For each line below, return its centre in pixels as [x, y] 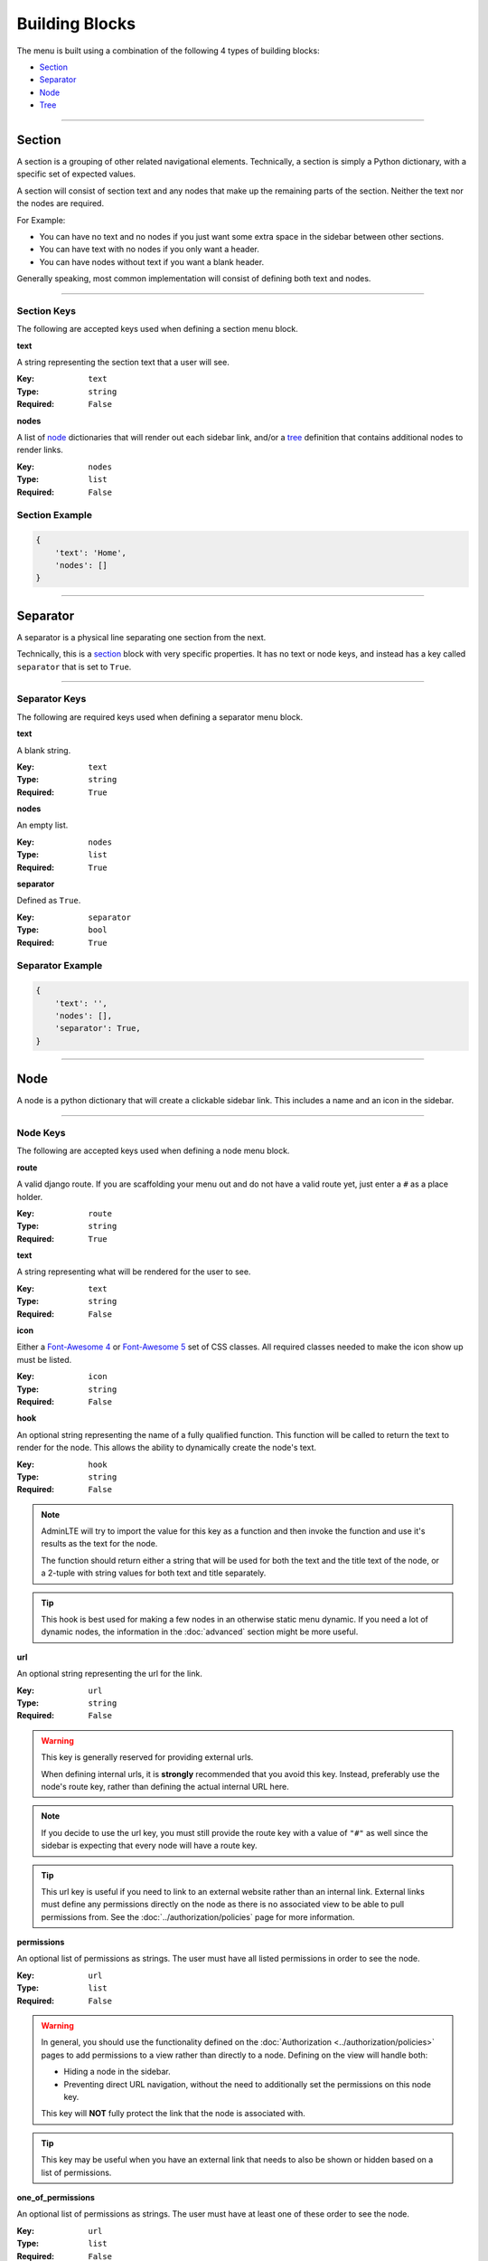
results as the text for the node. [99, 1544]
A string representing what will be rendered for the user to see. [134, 1272]
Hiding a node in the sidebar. [117, 2072]
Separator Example [60, 966]
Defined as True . [49, 901]
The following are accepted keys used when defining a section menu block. [157, 329]
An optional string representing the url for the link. [109, 1674]
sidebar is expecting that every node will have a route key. [149, 1846]
